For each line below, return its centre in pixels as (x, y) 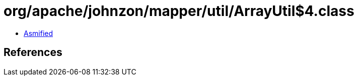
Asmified (39, 33)
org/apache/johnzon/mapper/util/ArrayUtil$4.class (179, 11)
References (33, 52)
